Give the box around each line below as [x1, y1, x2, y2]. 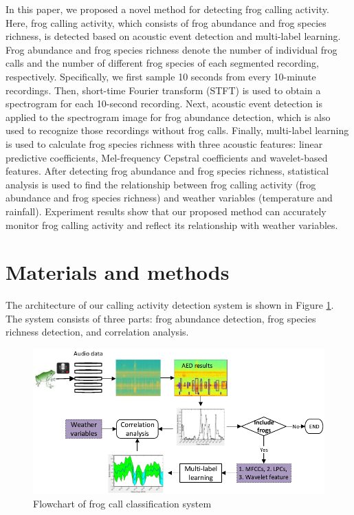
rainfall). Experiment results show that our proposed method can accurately [5, 204, 327, 218]
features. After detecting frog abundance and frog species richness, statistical [5, 164, 329, 178]
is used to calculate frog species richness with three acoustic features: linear [5, 136, 323, 151]
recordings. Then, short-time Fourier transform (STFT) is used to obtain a [5, 83, 321, 97]
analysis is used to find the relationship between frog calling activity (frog [5, 177, 316, 191]
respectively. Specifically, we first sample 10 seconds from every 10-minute [5, 69, 316, 83]
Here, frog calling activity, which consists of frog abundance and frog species [5, 15, 327, 30]
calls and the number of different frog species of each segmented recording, [5, 56, 319, 70]
